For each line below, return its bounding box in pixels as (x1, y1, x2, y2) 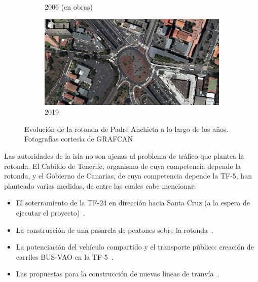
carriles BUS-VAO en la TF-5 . (16, 251, 114, 262)
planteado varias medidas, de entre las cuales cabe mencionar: (4, 180, 196, 191)
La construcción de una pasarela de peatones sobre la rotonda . (16, 224, 213, 235)
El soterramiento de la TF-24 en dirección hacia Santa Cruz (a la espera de (16, 197, 250, 208)
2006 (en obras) (45, 2, 93, 12)
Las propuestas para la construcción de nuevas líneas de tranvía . (16, 268, 219, 279)
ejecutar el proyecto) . (16, 207, 85, 218)
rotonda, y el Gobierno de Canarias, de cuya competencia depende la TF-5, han (4, 170, 252, 181)
